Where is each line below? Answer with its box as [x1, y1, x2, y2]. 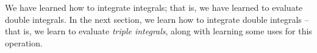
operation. [5, 36, 43, 49]
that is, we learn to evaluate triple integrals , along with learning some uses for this [5, 25, 312, 37]
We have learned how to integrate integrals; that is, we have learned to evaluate [5, 1, 303, 13]
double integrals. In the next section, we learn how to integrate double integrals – [5, 13, 309, 25]
